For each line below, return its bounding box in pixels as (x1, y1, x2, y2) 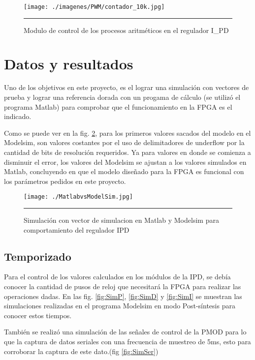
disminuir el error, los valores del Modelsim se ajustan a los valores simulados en (4, 156, 247, 167)
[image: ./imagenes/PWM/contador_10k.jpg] (24, 3, 165, 10)
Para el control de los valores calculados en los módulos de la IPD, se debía (4, 271, 231, 282)
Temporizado (4, 248, 71, 264)
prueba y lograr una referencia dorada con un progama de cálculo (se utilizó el (4, 91, 241, 102)
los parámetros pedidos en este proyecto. (4, 176, 126, 186)
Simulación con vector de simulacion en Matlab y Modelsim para (24, 214, 219, 225)
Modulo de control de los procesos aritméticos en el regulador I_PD (24, 25, 229, 35)
